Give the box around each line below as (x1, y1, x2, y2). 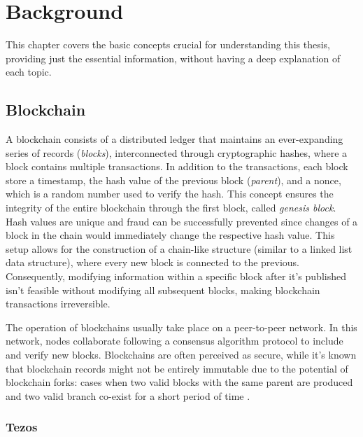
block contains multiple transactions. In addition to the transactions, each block (6, 159, 348, 174)
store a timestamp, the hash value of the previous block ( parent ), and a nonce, (6, 172, 341, 187)
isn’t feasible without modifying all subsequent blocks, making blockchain (6, 282, 320, 297)
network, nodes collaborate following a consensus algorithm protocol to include (6, 333, 343, 348)
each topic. (6, 64, 52, 79)
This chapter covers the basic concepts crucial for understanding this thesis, (6, 37, 330, 52)
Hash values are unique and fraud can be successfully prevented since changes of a (6, 214, 358, 228)
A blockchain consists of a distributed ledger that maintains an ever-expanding (6, 132, 343, 146)
